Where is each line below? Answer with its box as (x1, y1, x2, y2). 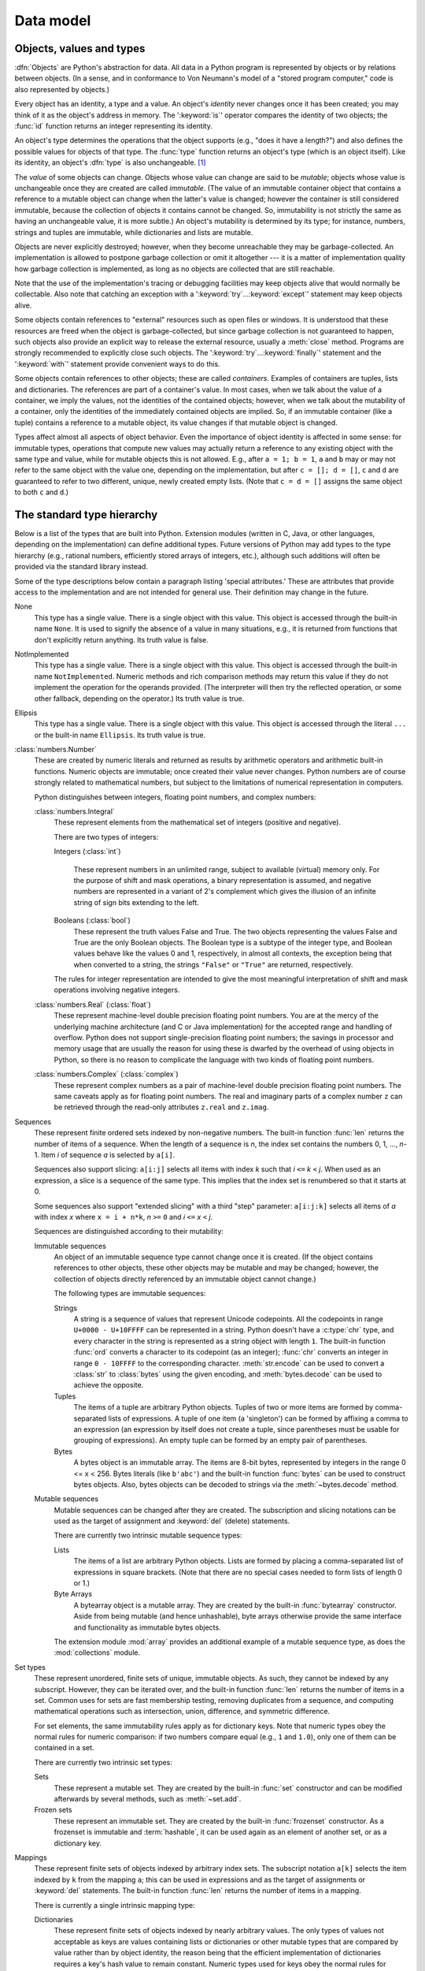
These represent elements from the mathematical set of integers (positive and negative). (54, 818, 342, 827)
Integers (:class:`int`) (54, 847, 121, 856)
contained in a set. (34, 1743, 94, 1753)
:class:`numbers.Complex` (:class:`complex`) (34, 1069, 179, 1079)
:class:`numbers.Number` (14, 745, 98, 754)
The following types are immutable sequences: (54, 1289, 206, 1298)
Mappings (14, 1853, 47, 1862)
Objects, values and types (14, 42, 146, 55)
